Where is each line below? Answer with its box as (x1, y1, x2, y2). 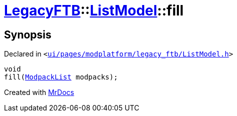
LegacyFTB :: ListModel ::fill (4, 2, 184, 19)
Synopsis (4, 28, 51, 41)
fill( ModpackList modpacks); (4, 73, 118, 81)
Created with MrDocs (4, 88, 74, 97)
